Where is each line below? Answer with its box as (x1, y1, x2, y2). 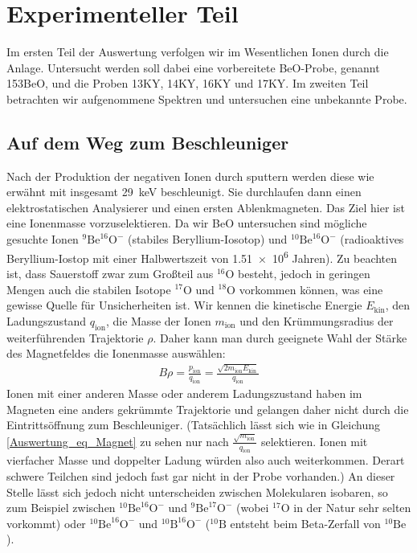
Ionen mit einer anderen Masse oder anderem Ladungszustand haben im (6, 385, 362, 402)
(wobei (235, 499, 269, 516)
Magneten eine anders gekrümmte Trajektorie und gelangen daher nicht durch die (6, 400, 409, 417)
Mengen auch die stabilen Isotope (6, 281, 171, 297)
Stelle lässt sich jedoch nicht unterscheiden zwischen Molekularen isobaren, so (6, 483, 388, 500)
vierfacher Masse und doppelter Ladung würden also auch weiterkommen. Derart (6, 452, 405, 469)
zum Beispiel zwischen (6, 499, 116, 516)
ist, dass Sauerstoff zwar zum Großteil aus (6, 264, 214, 281)
